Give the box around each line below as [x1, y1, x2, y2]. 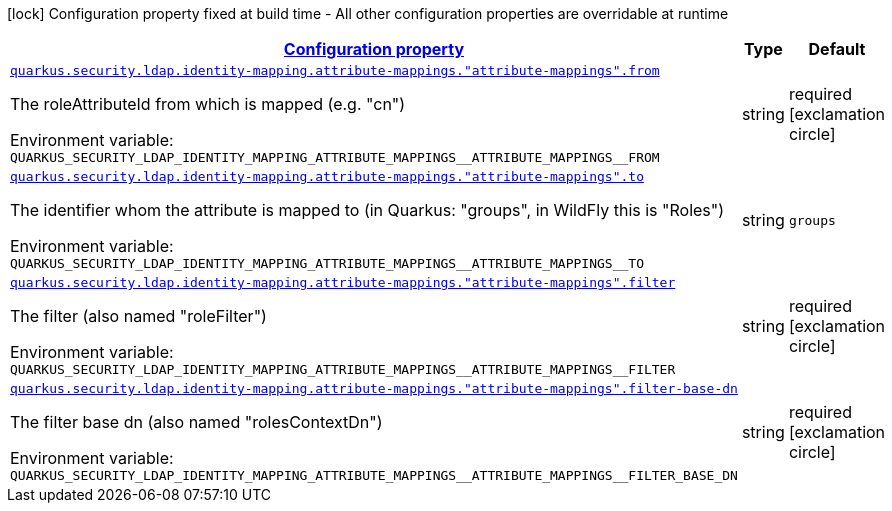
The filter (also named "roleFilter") [10, 306, 267, 326]
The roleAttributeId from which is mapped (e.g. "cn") [10, 94, 406, 114]
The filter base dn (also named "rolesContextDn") [10, 412, 383, 432]
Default [808, 39, 866, 59]
